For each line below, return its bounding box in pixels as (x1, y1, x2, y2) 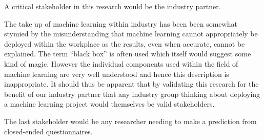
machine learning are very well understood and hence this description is (4, 68, 229, 79)
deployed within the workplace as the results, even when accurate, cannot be (4, 38, 245, 49)
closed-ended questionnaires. (4, 126, 93, 136)
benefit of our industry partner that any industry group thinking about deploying (4, 88, 260, 99)
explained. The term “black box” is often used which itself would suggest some (4, 48, 251, 59)
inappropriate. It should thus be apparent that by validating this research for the (4, 78, 259, 89)
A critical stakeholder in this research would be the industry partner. (4, 1, 221, 11)
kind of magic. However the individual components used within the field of (4, 58, 238, 69)
